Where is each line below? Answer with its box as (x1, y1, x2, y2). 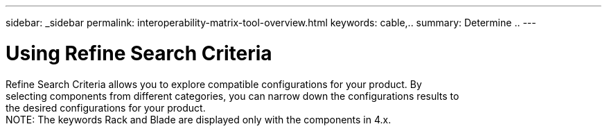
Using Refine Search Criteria (6, 41, 272, 65)
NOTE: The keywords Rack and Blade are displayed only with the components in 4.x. (6, 113, 392, 125)
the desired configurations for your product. (6, 101, 206, 114)
